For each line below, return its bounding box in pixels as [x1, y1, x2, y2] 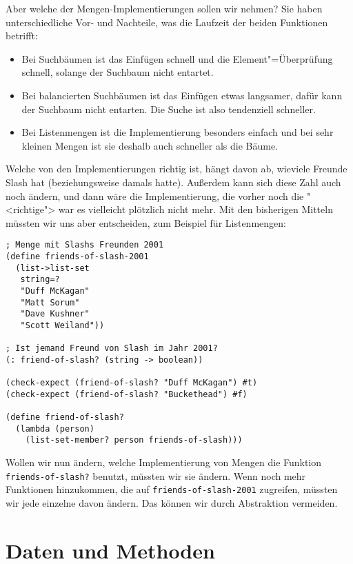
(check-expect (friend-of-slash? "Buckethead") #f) [6, 389, 248, 399]
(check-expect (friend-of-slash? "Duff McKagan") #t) [6, 378, 258, 388]
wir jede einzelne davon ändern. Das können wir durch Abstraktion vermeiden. [6, 496, 338, 510]
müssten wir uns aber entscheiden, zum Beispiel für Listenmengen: [6, 215, 286, 230]
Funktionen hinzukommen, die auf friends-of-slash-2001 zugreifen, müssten [6, 482, 338, 496]
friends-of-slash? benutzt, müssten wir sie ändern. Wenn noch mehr [6, 468, 306, 483]
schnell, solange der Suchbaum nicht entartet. [21, 65, 214, 79]
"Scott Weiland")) [20, 320, 105, 330]
